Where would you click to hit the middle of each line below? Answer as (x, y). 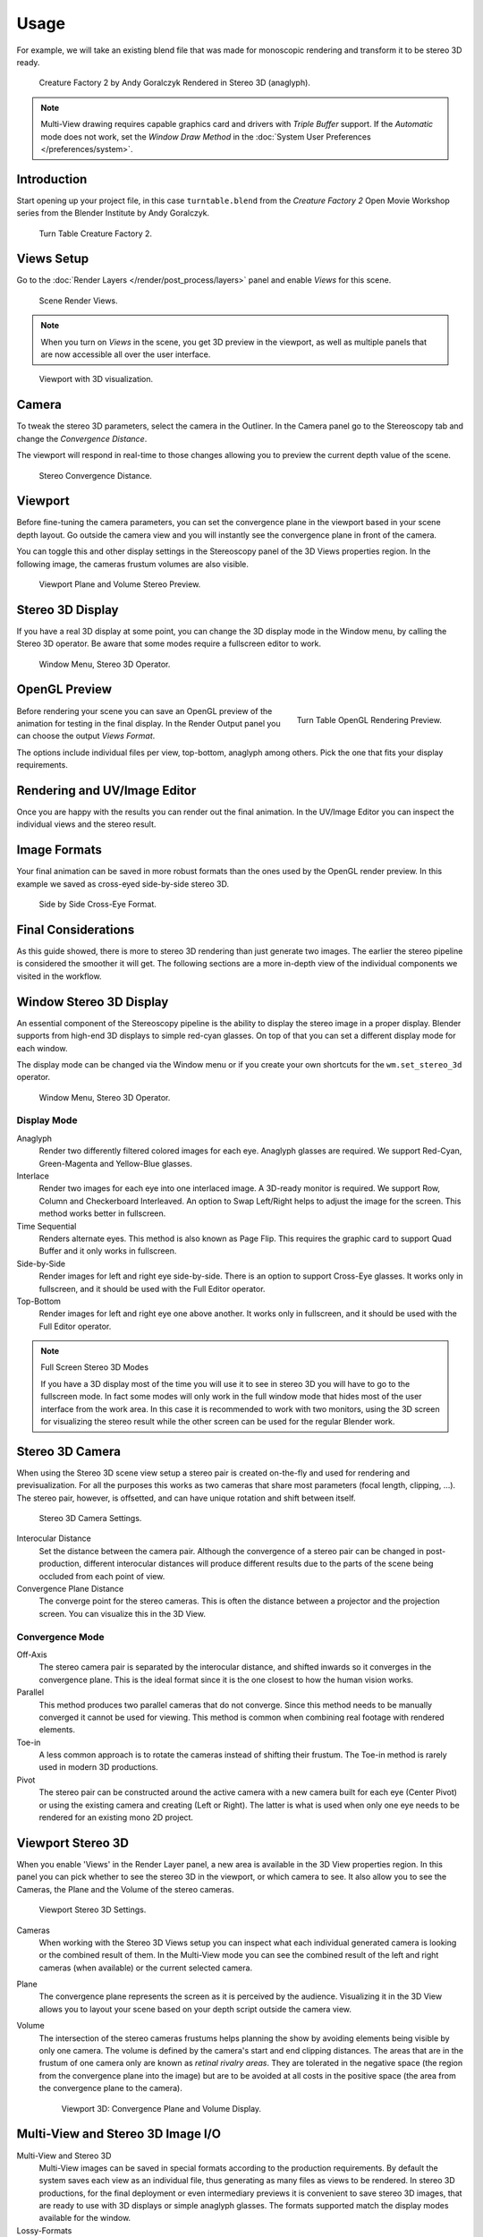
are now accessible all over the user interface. (126, 354)
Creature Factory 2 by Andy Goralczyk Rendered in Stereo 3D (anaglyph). (174, 83)
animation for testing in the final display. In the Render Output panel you (148, 723)
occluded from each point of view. (102, 1576)
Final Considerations (76, 929)
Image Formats (59, 850)
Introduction (52, 179)
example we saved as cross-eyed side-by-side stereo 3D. (123, 884)
